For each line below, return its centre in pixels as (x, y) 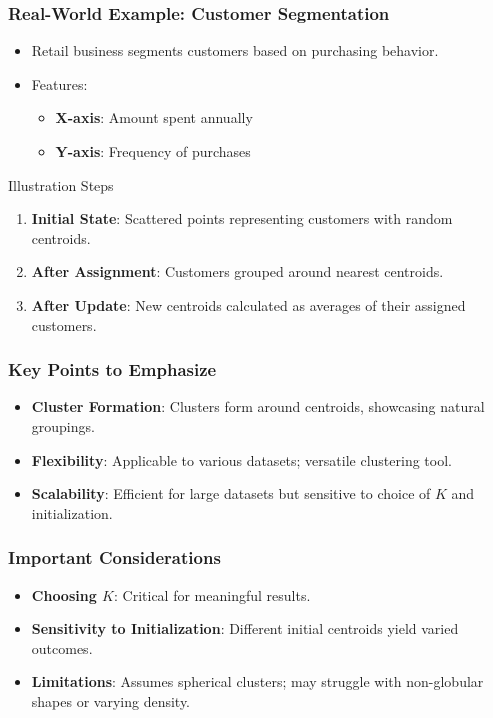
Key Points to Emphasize (112, 369)
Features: (59, 83)
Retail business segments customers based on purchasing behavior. (235, 50)
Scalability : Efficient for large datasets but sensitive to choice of (231, 493)
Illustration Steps (61, 184)
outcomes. (62, 647)
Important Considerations (114, 557)
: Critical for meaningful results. (212, 594)
